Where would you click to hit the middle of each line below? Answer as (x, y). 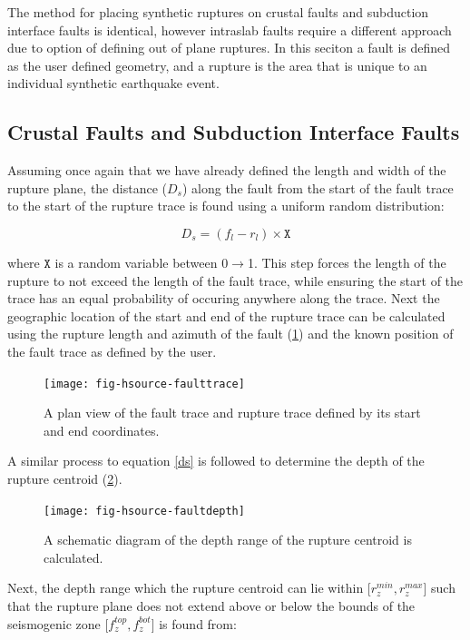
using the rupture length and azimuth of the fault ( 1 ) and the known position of (230, 334)
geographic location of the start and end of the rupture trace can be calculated (226, 315)
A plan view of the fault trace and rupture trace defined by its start (232, 413)
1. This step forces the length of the (347, 262)
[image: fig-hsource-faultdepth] (144, 511)
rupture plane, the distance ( (87, 187)
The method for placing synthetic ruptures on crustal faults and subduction (218, 12)
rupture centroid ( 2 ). (65, 478)
